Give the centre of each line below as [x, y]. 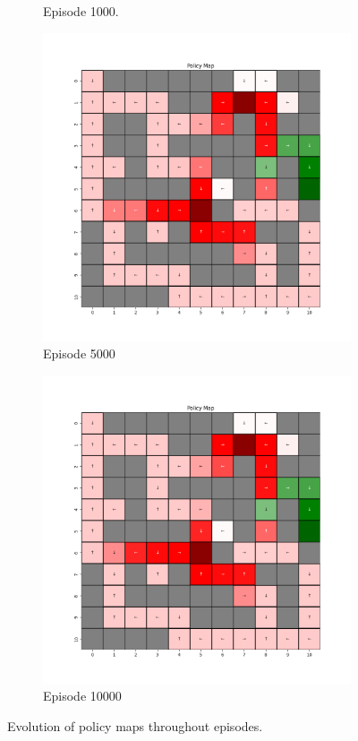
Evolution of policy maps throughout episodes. [135, 725]
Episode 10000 [82, 696]
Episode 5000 [79, 353]
